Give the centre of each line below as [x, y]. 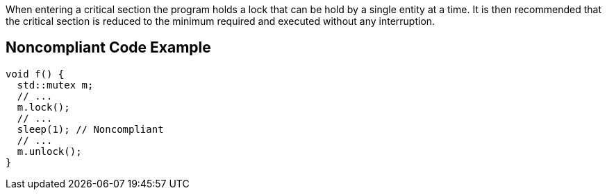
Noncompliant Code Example [108, 48]
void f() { [35, 74]
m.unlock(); [49, 151]
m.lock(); [43, 107]
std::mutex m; [55, 85]
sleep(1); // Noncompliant [90, 129]
